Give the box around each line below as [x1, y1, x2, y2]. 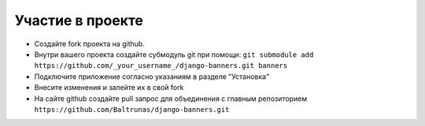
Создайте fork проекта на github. [34, 39, 145, 49]
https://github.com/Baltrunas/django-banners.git [34, 105, 230, 113]
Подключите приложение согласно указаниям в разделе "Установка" [34, 71, 270, 81]
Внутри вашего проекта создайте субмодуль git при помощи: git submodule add [34, 49, 314, 59]
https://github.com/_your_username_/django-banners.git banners [34, 61, 288, 70]
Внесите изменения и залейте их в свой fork [34, 83, 184, 92]
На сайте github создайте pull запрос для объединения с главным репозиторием [34, 94, 308, 103]
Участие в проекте [14, 12, 143, 29]
